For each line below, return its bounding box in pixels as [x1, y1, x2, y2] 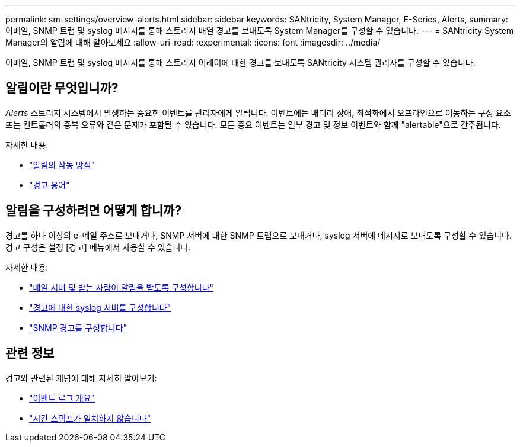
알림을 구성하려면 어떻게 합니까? [5, 203, 182, 218]
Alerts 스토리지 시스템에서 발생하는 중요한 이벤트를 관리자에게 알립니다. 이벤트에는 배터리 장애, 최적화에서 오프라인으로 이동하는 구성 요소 [5, 107, 511, 118]
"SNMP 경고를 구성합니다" [29, 322, 127, 333]
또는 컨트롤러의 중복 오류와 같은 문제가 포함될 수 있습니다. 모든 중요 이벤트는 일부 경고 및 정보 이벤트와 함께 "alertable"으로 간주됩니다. [5, 119, 501, 130]
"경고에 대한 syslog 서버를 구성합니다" [29, 302, 171, 313]
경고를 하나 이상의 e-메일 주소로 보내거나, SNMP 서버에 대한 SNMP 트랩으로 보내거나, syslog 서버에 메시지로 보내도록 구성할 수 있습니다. [5, 230, 512, 240]
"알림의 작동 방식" [29, 159, 95, 170]
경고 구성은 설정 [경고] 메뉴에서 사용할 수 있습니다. [5, 242, 191, 252]
